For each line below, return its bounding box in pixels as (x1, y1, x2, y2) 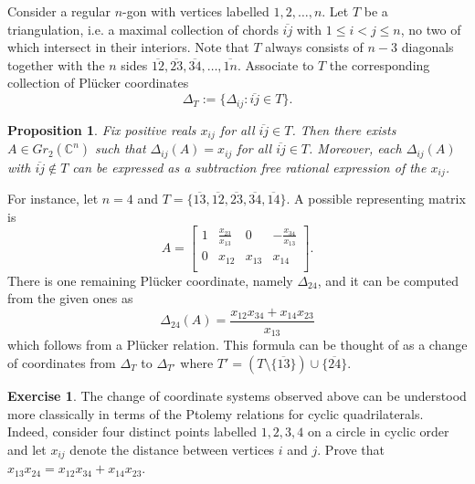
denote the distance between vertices (69, 439, 275, 458)
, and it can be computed (317, 270, 459, 289)
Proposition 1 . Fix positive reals (7, 120, 196, 139)
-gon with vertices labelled (122, 2, 269, 20)
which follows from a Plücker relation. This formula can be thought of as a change (7, 335, 468, 354)
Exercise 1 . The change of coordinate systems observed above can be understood (7, 385, 467, 405)
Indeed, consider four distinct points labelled (7, 422, 257, 441)
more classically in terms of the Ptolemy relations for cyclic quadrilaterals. (7, 404, 424, 423)
